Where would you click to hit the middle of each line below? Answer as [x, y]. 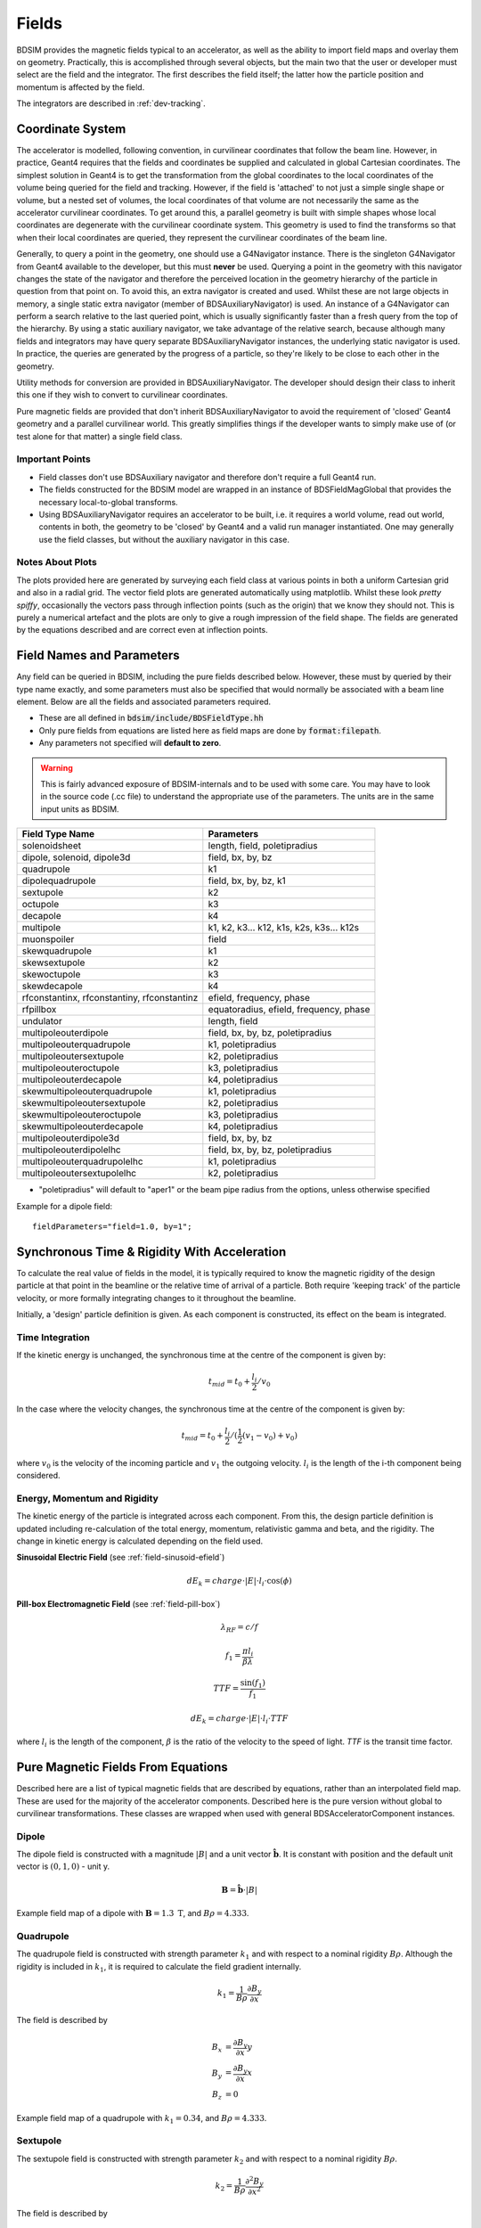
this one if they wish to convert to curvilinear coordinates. [122, 395]
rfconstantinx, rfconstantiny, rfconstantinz [110, 998]
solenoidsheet [52, 846]
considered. [38, 1476]
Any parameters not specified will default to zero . [130, 743]
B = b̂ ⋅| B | [240, 1890]
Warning [57, 767]
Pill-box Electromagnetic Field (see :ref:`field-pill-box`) [118, 1604]
